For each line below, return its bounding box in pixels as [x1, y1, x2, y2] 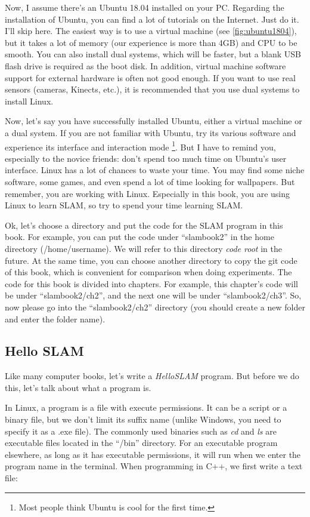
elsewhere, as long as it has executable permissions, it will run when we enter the [5, 448, 301, 460]
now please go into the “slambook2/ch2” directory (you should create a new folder [5, 300, 305, 313]
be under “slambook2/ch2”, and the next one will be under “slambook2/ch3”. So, [5, 289, 302, 301]
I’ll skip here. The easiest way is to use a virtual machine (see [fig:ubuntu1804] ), [5, 24, 297, 37]
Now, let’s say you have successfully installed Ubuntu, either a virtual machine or [5, 115, 302, 127]
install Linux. [5, 94, 54, 107]
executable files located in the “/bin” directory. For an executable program [5, 436, 278, 449]
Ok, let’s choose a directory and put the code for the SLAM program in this [5, 219, 283, 231]
